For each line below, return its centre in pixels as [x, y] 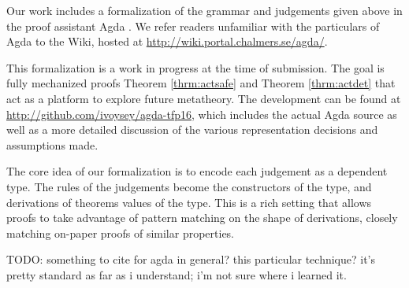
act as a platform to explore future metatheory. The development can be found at [204, 98]
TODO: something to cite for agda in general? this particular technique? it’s [191, 259]
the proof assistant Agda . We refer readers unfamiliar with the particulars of [193, 26]
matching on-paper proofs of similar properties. [121, 233]
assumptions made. [52, 144]
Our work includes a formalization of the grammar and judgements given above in [204, 10]
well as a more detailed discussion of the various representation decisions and [192, 129]
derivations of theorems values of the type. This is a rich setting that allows [189, 202]
